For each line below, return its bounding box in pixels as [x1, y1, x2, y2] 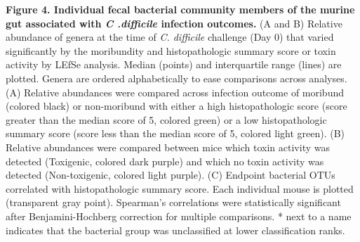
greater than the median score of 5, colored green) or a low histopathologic [6, 112, 327, 127]
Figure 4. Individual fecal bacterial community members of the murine [6, 2, 355, 16]
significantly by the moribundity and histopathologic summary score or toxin [6, 43, 336, 58]
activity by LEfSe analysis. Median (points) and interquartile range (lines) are [6, 57, 342, 72]
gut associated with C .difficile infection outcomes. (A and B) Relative [6, 15, 342, 30]
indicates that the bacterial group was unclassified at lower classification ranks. [6, 222, 345, 237]
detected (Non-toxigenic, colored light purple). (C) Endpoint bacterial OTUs [6, 167, 335, 182]
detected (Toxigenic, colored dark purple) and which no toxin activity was [6, 153, 324, 168]
